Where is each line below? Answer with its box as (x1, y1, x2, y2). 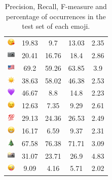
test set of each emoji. (22, 21, 90, 31)
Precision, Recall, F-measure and (5, 1, 107, 11)
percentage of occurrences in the (6, 11, 106, 21)
